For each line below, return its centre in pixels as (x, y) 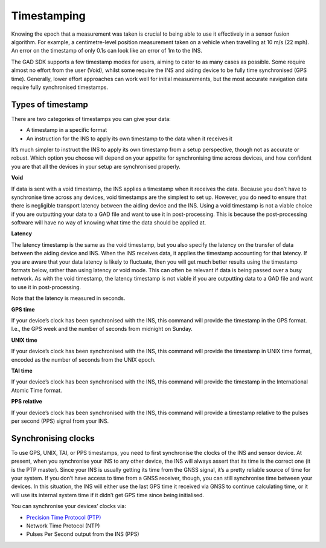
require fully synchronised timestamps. (60, 87)
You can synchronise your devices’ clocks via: (69, 506)
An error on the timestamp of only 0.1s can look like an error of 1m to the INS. (107, 51)
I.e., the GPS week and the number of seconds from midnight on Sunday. (102, 329)
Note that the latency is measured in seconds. (68, 298)
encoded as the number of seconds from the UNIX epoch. (84, 359)
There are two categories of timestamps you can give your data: (91, 119)
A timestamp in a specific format (67, 130)
